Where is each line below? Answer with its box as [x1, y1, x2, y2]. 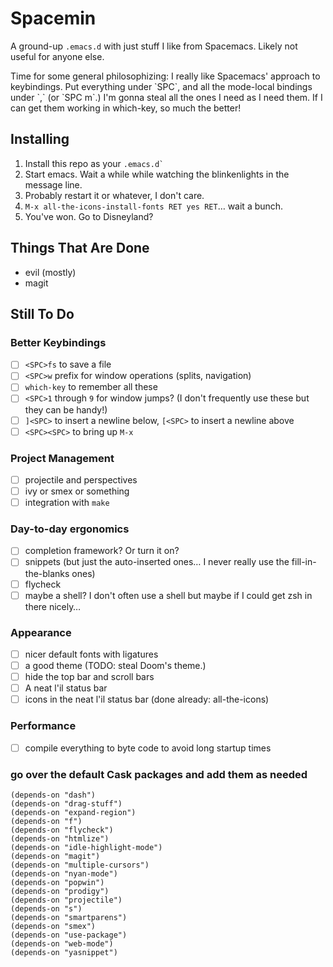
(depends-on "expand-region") [10, 807, 137, 817]
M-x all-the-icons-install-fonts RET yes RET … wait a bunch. [24, 200, 284, 212]
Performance [10, 719, 77, 733]
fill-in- [291, 556, 317, 568]
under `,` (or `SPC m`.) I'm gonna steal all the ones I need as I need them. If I [10, 91, 323, 103]
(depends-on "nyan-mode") [10, 868, 118, 879]
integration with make [24, 497, 110, 509]
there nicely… [24, 600, 82, 612]
